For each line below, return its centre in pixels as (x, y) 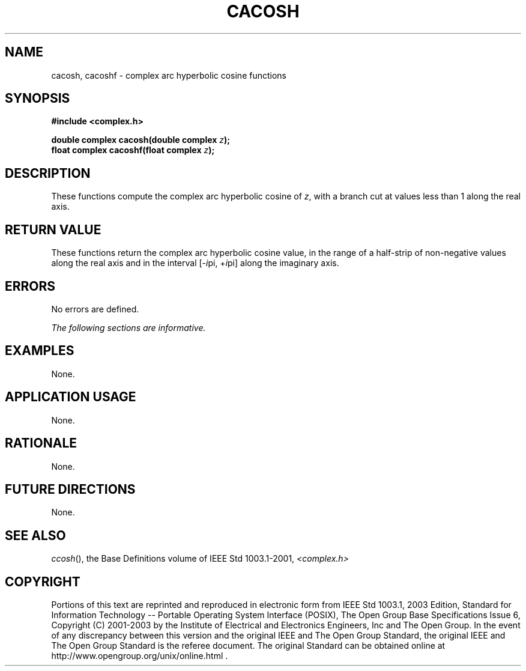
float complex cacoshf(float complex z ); (133, 150)
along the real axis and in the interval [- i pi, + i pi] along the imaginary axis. (195, 263)
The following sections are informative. (128, 327)
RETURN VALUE (53, 229)
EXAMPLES (40, 351)
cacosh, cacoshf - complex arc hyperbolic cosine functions (169, 75)
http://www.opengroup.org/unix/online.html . (140, 656)
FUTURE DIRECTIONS (70, 489)
